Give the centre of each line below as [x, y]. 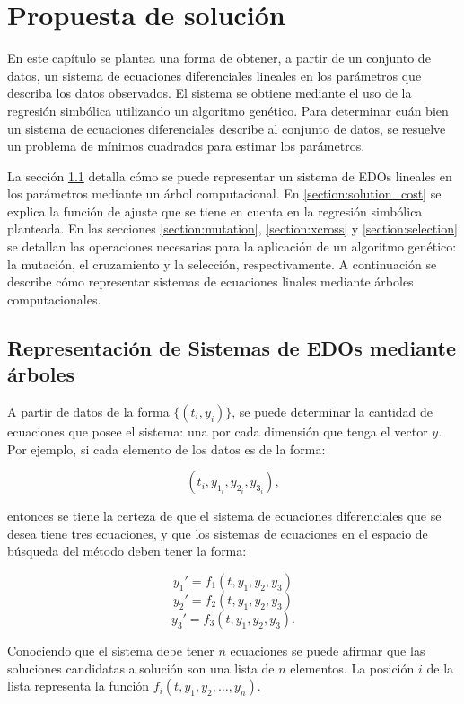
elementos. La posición [352, 668]
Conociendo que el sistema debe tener [111, 650]
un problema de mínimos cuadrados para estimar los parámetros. [186, 146]
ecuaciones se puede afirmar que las [328, 650]
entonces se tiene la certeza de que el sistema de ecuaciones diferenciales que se [224, 516]
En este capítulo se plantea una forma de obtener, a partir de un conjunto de [219, 58]
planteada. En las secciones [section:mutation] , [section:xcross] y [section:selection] [232, 229]
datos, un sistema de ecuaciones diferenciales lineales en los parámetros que [214, 75]
